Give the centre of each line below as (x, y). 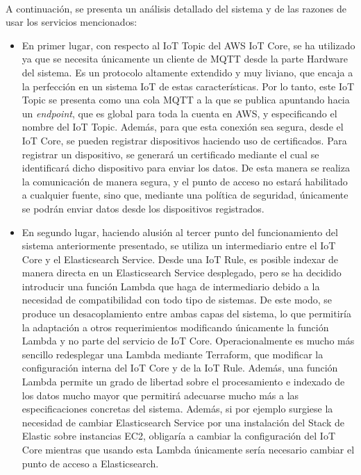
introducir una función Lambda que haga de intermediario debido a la (171, 286)
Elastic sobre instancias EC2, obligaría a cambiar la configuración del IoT (178, 436)
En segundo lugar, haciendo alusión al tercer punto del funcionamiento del (180, 232)
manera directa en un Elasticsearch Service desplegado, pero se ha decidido (182, 273)
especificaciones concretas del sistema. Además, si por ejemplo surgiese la (177, 409)
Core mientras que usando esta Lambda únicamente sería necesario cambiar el (188, 449)
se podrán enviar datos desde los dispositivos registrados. (143, 208)
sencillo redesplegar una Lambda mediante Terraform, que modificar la (173, 354)
